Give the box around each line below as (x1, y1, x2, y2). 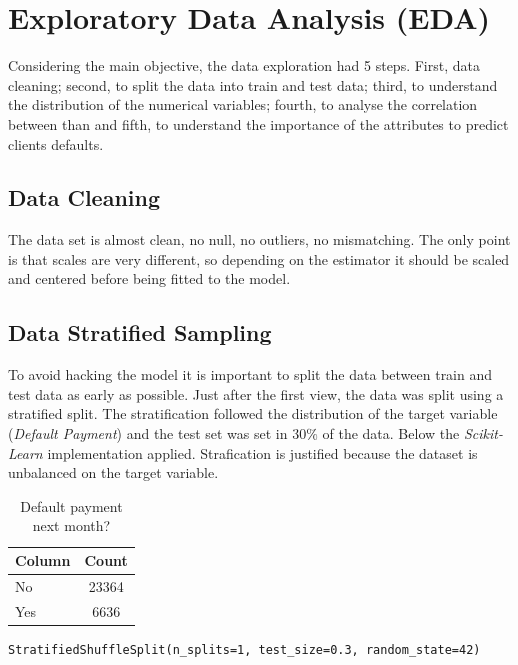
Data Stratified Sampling (8, 317, 272, 348)
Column (15, 550, 71, 571)
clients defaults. (8, 133, 104, 154)
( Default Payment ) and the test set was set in (8, 423, 288, 444)
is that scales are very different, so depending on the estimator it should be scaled (8, 248, 510, 269)
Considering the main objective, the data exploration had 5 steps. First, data (8, 55, 480, 76)
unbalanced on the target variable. (8, 462, 219, 483)
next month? (32, 515, 111, 536)
